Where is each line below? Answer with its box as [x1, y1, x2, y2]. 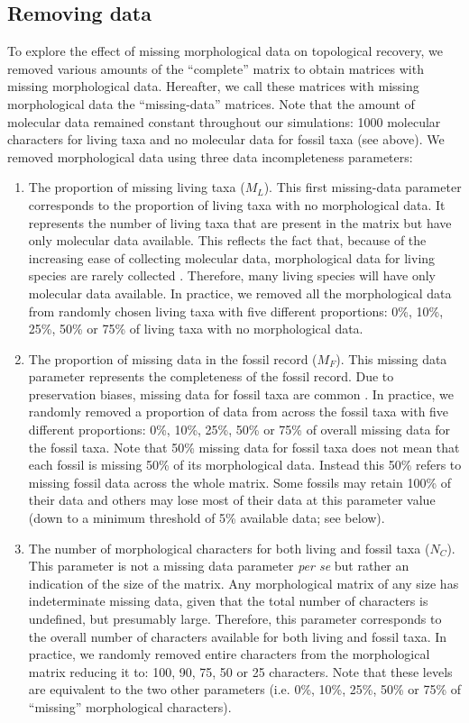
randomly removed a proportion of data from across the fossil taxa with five [28, 402, 449, 421]
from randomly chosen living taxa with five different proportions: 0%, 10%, [28, 301, 444, 320]
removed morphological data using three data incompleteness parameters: [7, 147, 413, 166]
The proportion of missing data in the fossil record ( [28, 349, 317, 368]
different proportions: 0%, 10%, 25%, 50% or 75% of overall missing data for [28, 420, 450, 439]
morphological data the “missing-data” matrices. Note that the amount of [7, 94, 415, 113]
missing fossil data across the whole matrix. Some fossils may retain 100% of [28, 472, 451, 491]
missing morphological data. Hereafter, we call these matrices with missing [7, 77, 419, 96]
